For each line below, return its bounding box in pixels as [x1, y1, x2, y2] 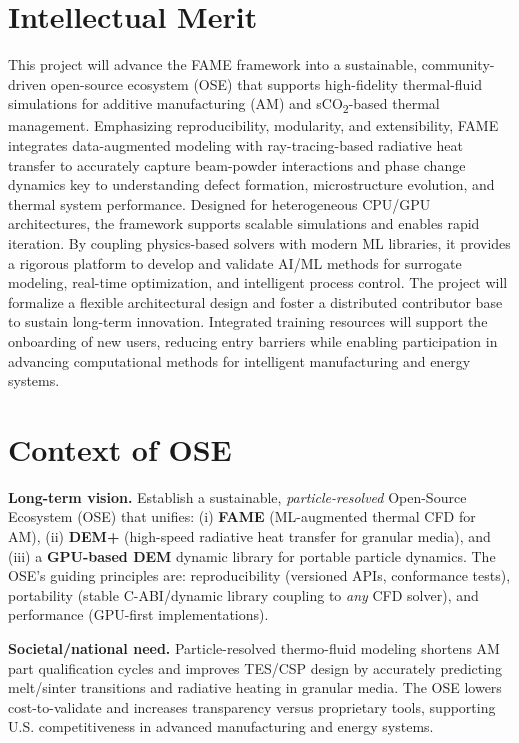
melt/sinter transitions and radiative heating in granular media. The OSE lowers [8, 677, 502, 698]
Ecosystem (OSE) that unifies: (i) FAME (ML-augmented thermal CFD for [8, 506, 476, 527]
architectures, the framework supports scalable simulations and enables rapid [8, 213, 480, 234]
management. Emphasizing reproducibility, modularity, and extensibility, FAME [8, 115, 499, 136]
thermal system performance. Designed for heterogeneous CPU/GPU [8, 193, 431, 214]
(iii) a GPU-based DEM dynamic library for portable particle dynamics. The [8, 545, 496, 566]
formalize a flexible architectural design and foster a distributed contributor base [8, 291, 503, 312]
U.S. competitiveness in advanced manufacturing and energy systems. [8, 716, 434, 737]
